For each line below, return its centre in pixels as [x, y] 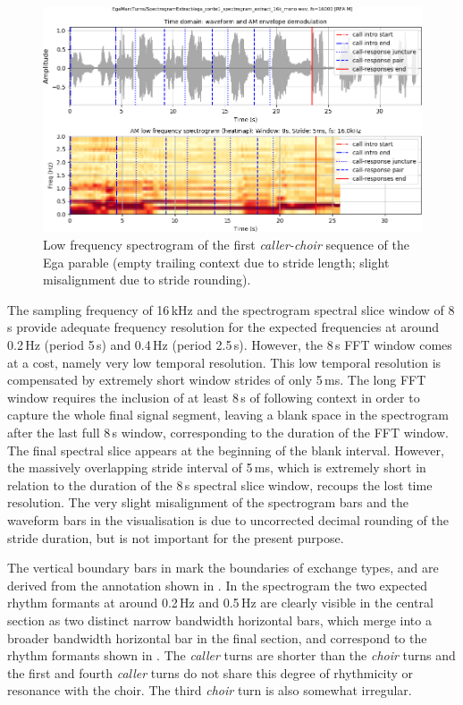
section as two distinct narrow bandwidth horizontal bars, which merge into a [219, 620]
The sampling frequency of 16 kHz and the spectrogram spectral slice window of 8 [231, 309]
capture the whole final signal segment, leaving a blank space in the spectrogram [228, 415]
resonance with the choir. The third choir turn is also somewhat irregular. [210, 690]
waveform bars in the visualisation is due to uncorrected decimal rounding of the [228, 519]
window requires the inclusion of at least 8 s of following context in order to [214, 397]
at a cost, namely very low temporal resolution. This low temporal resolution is [224, 362]
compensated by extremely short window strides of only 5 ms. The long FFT [217, 380]
